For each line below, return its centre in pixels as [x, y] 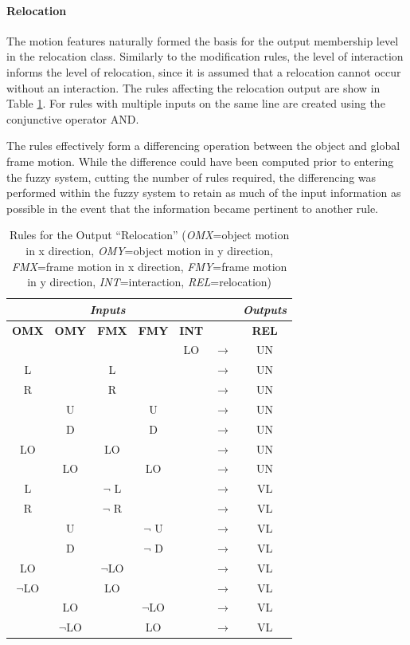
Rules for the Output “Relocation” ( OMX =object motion [150, 235]
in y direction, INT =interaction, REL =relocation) [150, 282]
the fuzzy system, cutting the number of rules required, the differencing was [191, 177]
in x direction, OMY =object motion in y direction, [149, 250]
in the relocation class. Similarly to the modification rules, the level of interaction [205, 56]
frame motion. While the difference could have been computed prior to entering [200, 161]
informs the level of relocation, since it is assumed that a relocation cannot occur [204, 71]
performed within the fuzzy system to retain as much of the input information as [204, 193]
